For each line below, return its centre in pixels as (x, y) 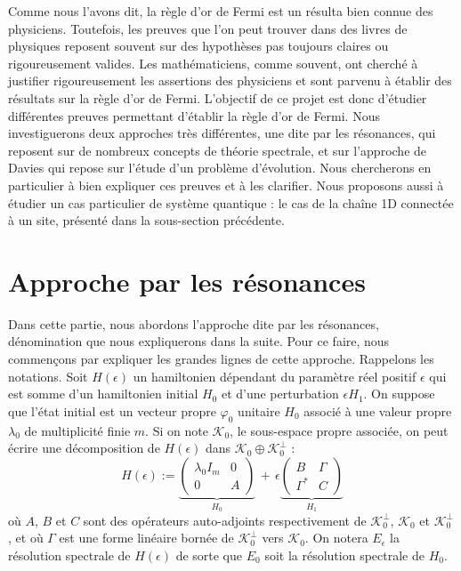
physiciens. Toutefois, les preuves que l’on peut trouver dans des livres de (208, 28)
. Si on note (177, 430)
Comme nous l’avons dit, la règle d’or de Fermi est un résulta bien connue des (221, 11)
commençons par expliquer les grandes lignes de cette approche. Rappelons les (221, 359)
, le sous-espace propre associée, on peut (339, 430)
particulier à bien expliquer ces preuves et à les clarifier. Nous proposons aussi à (226, 185)
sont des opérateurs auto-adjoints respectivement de (225, 520)
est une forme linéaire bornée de (146, 538)
